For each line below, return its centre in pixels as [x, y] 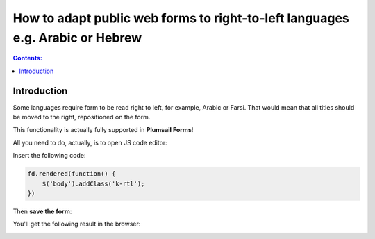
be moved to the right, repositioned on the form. [82, 117]
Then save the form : [42, 211]
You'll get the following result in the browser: [77, 224]
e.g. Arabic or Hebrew [77, 38]
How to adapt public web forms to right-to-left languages [181, 18]
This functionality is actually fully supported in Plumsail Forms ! [103, 130]
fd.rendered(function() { [72, 174]
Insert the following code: [49, 156]
